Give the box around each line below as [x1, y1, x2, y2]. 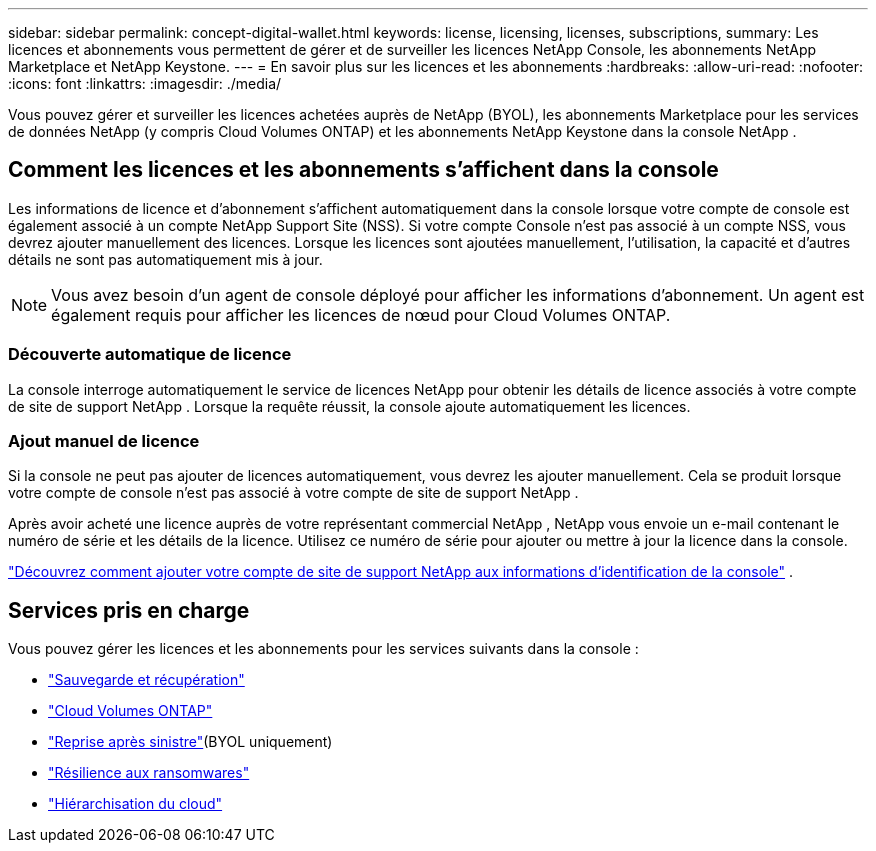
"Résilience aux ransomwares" [48, 764, 250, 782]
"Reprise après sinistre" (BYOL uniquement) [48, 733, 333, 751]
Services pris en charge [8, 597, 250, 623]
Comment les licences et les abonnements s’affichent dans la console [8, 157, 719, 183]
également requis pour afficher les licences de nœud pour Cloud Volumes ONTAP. [51, 304, 671, 325]
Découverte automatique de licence [8, 344, 292, 365]
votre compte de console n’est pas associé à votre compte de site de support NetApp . [8, 484, 579, 502]
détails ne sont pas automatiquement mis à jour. [8, 250, 323, 268]
